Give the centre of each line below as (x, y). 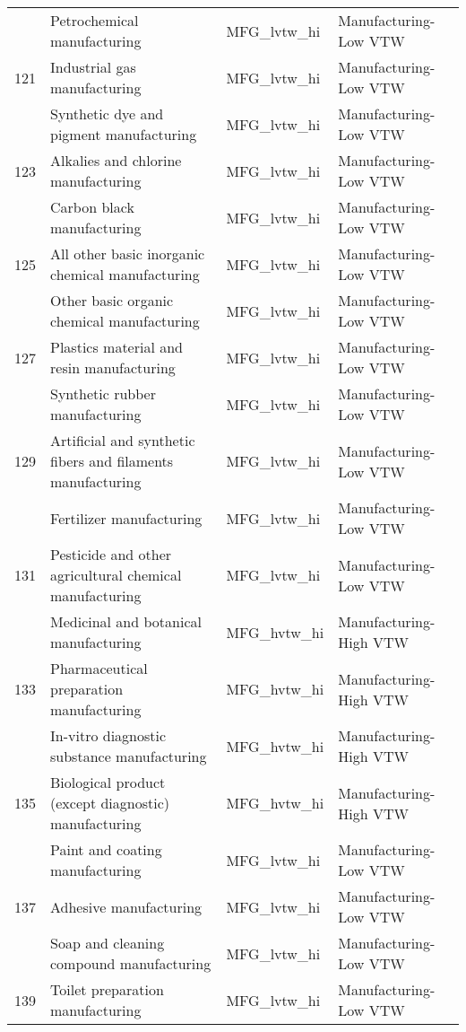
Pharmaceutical (99, 668)
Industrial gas (93, 67)
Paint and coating (106, 849)
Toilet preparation (107, 989)
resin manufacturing (113, 367)
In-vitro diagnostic (108, 735)
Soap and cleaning (108, 943)
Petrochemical (95, 20)
